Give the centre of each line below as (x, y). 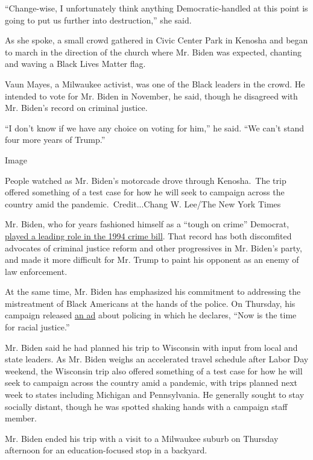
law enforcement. (36, 271)
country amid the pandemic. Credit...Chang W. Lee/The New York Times (143, 203)
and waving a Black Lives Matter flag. (75, 64)
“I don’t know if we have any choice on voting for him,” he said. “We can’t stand (155, 128)
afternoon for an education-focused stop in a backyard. (106, 450)
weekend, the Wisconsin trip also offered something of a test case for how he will (154, 370)
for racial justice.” (37, 327)
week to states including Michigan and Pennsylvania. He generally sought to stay (155, 395)
